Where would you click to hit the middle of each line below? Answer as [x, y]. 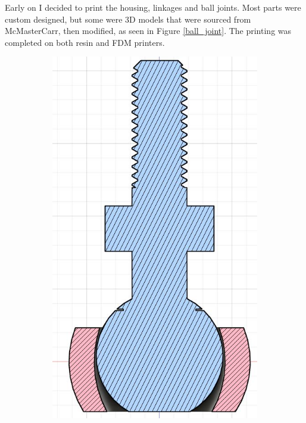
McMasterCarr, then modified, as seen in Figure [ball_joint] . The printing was [148, 31]
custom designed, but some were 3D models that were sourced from [128, 19]
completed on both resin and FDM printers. [85, 42]
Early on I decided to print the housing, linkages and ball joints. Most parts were [153, 7]
